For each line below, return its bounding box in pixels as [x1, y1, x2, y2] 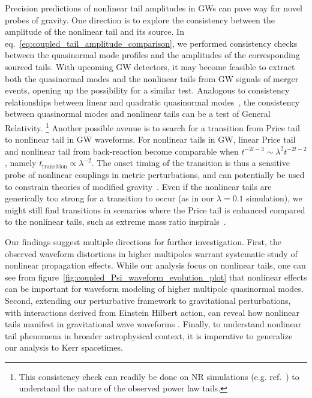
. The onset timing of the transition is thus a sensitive [91, 156, 290, 169]
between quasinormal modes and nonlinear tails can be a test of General [5, 107, 271, 120]
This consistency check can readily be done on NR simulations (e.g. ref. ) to [19, 370, 299, 382]
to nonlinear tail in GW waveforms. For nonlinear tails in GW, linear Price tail [5, 133, 296, 146]
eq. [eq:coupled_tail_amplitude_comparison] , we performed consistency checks [5, 37, 298, 49]
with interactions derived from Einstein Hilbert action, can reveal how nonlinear [5, 306, 300, 318]
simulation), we [246, 192, 302, 204]
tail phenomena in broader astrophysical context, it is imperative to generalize [5, 329, 293, 342]
